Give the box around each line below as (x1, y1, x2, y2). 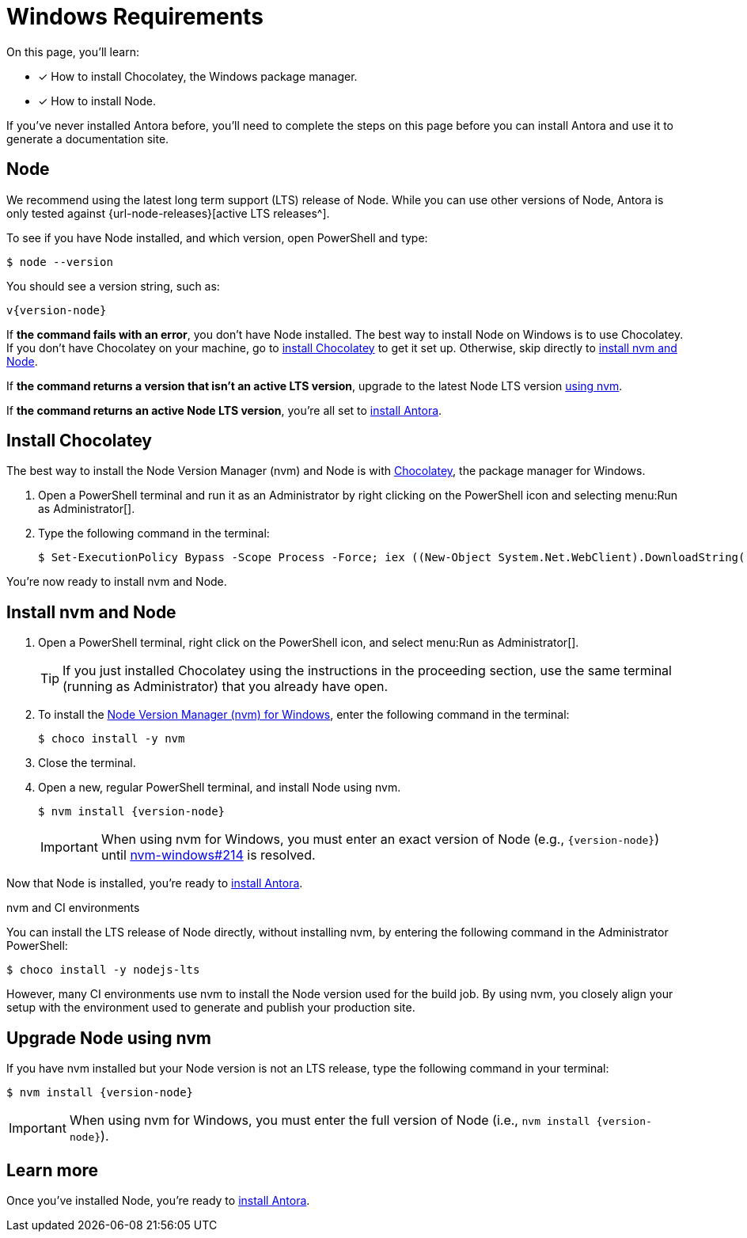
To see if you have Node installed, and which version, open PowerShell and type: (6, 230, 428, 245)
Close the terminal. (38, 756, 136, 770)
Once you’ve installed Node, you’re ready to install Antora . (6, 1193, 310, 1207)
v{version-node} (6, 303, 107, 317)
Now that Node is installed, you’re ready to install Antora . (6, 876, 303, 891)
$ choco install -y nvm (38, 732, 185, 746)
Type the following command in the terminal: (38, 526, 270, 541)
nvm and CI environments (6, 901, 140, 915)
